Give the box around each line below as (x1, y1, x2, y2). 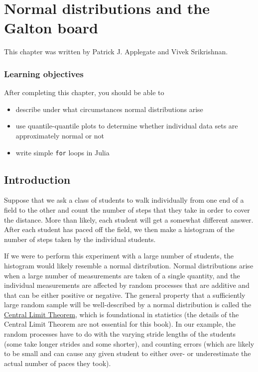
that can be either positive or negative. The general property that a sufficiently (4, 289, 246, 300)
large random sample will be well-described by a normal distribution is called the (4, 299, 252, 310)
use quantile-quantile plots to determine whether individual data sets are (15, 121, 238, 131)
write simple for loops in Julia (15, 147, 110, 157)
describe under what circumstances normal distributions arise (15, 104, 203, 114)
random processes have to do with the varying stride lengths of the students (4, 329, 236, 339)
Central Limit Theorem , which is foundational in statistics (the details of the (4, 309, 239, 319)
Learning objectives (4, 67, 84, 80)
